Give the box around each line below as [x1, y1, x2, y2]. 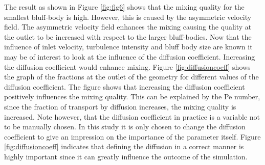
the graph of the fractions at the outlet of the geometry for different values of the [4, 71, 259, 82]
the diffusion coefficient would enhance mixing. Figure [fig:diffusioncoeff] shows [4, 61, 251, 72]
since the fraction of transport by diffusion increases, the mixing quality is [4, 101, 236, 112]
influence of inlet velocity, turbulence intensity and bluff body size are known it [4, 41, 253, 52]
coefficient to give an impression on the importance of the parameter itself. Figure [4, 131, 261, 142]
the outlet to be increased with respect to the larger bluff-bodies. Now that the [4, 31, 252, 42]
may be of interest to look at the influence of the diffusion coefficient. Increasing [4, 51, 255, 62]
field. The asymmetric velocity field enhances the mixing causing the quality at [4, 21, 252, 32]
